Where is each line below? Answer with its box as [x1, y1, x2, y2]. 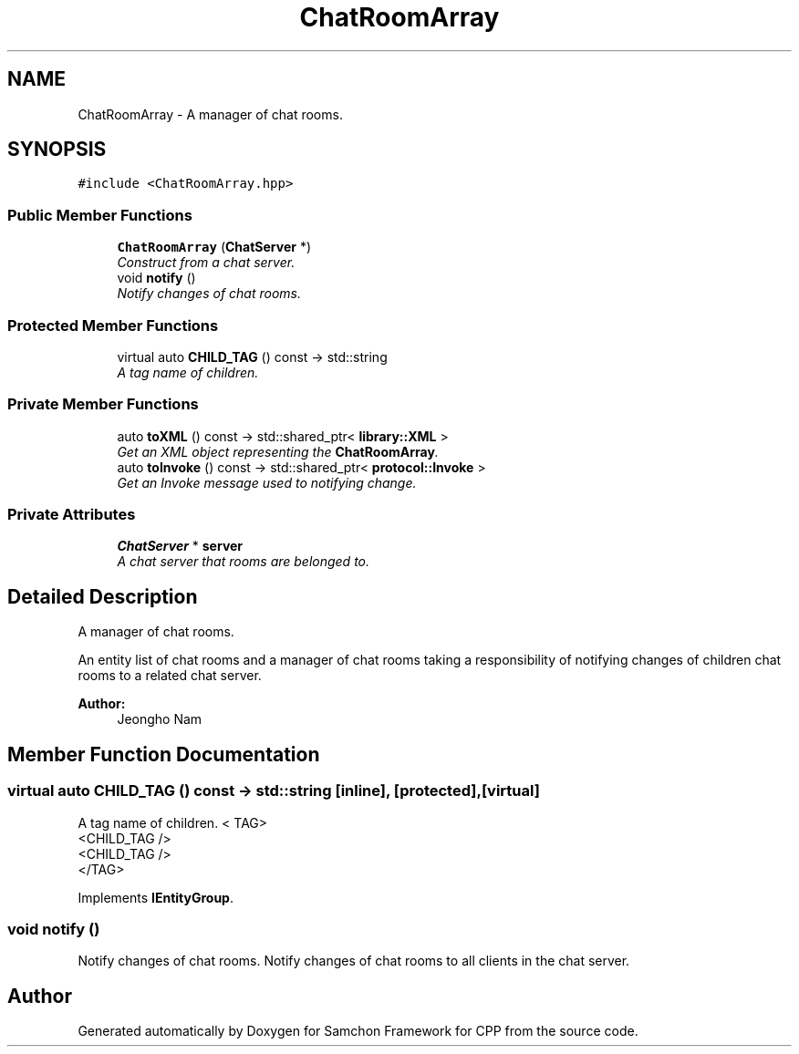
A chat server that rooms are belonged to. [117, 553, 370, 570]
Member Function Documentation [7, 742, 320, 766]
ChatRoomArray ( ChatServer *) [117, 239, 312, 255]
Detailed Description [7, 584, 198, 608]
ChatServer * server [117, 538, 244, 554]
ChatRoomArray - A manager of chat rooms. [78, 106, 343, 122]
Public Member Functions [7, 205, 192, 224]
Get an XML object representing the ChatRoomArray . [117, 443, 439, 460]
